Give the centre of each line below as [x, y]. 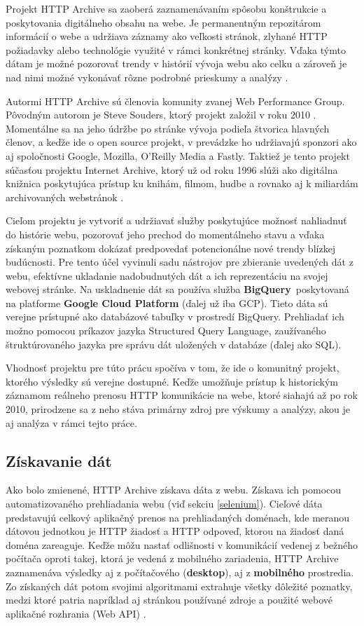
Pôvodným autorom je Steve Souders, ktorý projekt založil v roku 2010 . [161, 115]
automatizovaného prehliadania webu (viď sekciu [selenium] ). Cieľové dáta [164, 504]
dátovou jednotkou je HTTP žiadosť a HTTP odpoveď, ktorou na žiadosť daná [175, 531]
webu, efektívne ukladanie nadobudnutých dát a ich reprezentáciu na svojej [167, 275]
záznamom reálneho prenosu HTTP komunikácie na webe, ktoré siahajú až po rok [182, 395]
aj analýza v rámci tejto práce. [71, 422]
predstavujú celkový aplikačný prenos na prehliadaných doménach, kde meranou [178, 517]
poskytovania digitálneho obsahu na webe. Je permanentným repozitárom [163, 22]
